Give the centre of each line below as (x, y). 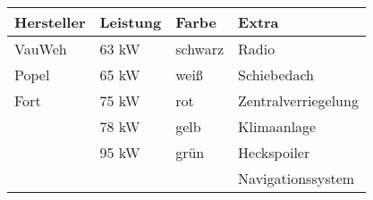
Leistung (131, 22)
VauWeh (41, 49)
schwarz (200, 49)
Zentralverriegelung (298, 100)
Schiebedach (276, 75)
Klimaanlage (277, 126)
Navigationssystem (297, 178)
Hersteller (50, 22)
